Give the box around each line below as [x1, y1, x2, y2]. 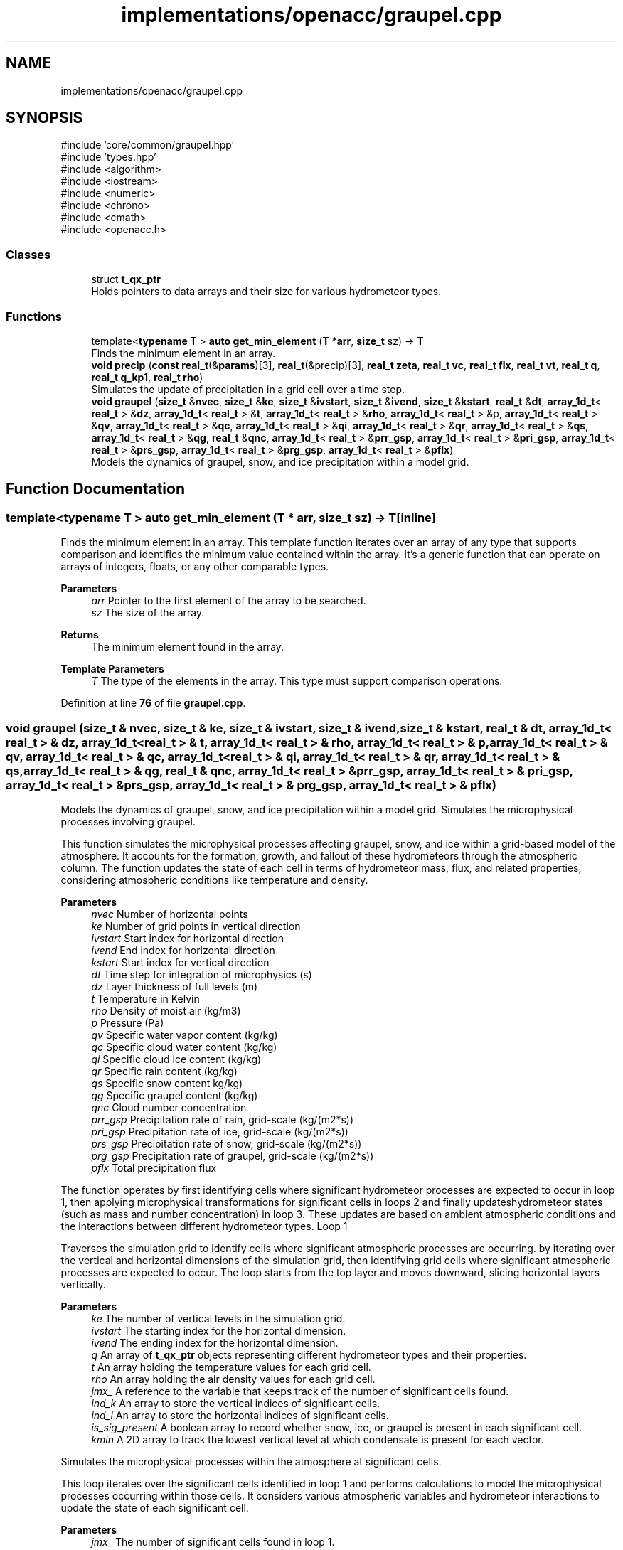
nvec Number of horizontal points [91, 907, 248, 920]
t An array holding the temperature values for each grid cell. [91, 1360, 371, 1373]
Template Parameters [60, 663, 164, 675]
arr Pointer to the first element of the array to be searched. [91, 594, 366, 607]
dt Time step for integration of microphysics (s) [91, 968, 312, 980]
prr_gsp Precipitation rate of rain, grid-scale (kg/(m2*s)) [91, 1113, 354, 1126]
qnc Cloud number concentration [91, 1101, 247, 1113]
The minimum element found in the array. [91, 641, 284, 653]
